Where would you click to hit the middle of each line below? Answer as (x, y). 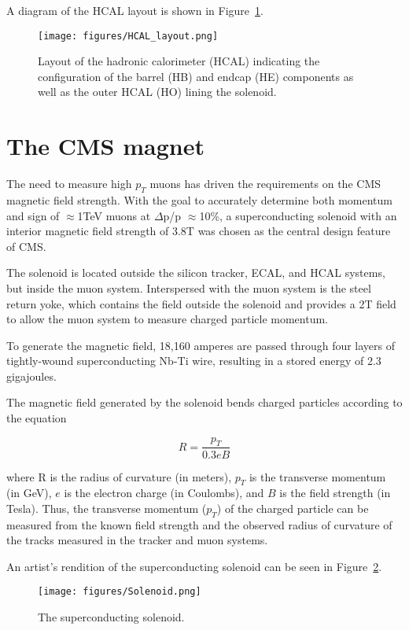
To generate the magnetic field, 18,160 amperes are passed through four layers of (201, 345)
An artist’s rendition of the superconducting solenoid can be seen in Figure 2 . (194, 566)
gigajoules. (31, 376)
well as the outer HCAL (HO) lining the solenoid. (157, 92)
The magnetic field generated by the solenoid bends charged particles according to (204, 402)
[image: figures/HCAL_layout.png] (128, 36)
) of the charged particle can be (293, 508)
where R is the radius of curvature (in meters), (119, 476)
